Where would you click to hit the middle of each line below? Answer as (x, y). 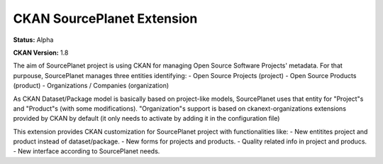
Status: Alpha (33, 40)
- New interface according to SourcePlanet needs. (87, 151)
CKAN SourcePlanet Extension (105, 18)
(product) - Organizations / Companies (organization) (91, 86)
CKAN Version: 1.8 (41, 53)
